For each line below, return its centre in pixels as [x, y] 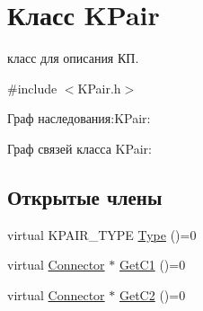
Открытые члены [85, 196]
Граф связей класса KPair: [79, 148]
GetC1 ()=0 [152, 265]
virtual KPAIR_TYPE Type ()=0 [102, 234]
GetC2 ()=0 [152, 294]
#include [32, 88]
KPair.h [99, 88]
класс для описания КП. [73, 58]
